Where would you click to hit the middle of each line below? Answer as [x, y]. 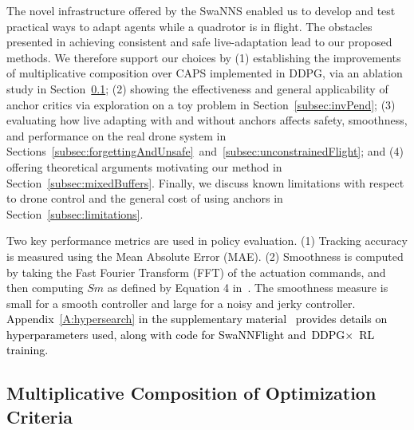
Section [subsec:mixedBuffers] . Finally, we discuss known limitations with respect [205, 182]
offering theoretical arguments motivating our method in [144, 166]
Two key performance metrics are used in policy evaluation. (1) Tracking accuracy [207, 241]
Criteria [39, 416]
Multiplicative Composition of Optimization [191, 393]
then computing [45, 288]
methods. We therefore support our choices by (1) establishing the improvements [204, 57]
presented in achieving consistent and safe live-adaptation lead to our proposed [199, 42]
